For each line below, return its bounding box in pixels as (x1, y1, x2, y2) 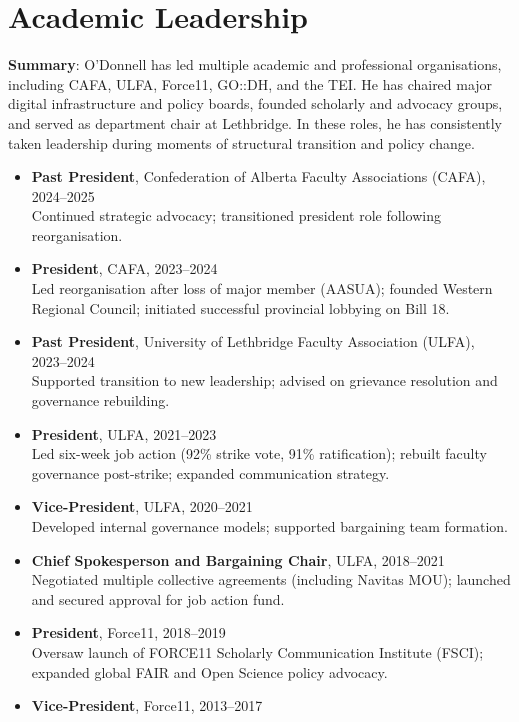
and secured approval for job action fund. (31, 588, 285, 609)
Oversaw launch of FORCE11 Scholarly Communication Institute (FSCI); (31, 641, 484, 662)
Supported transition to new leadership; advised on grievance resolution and (31, 370, 498, 391)
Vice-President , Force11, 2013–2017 (31, 695, 263, 716)
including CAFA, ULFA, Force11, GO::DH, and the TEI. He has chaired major (8, 73, 493, 94)
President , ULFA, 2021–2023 (31, 423, 217, 444)
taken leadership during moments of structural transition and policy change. (8, 132, 475, 153)
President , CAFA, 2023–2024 (31, 258, 218, 279)
